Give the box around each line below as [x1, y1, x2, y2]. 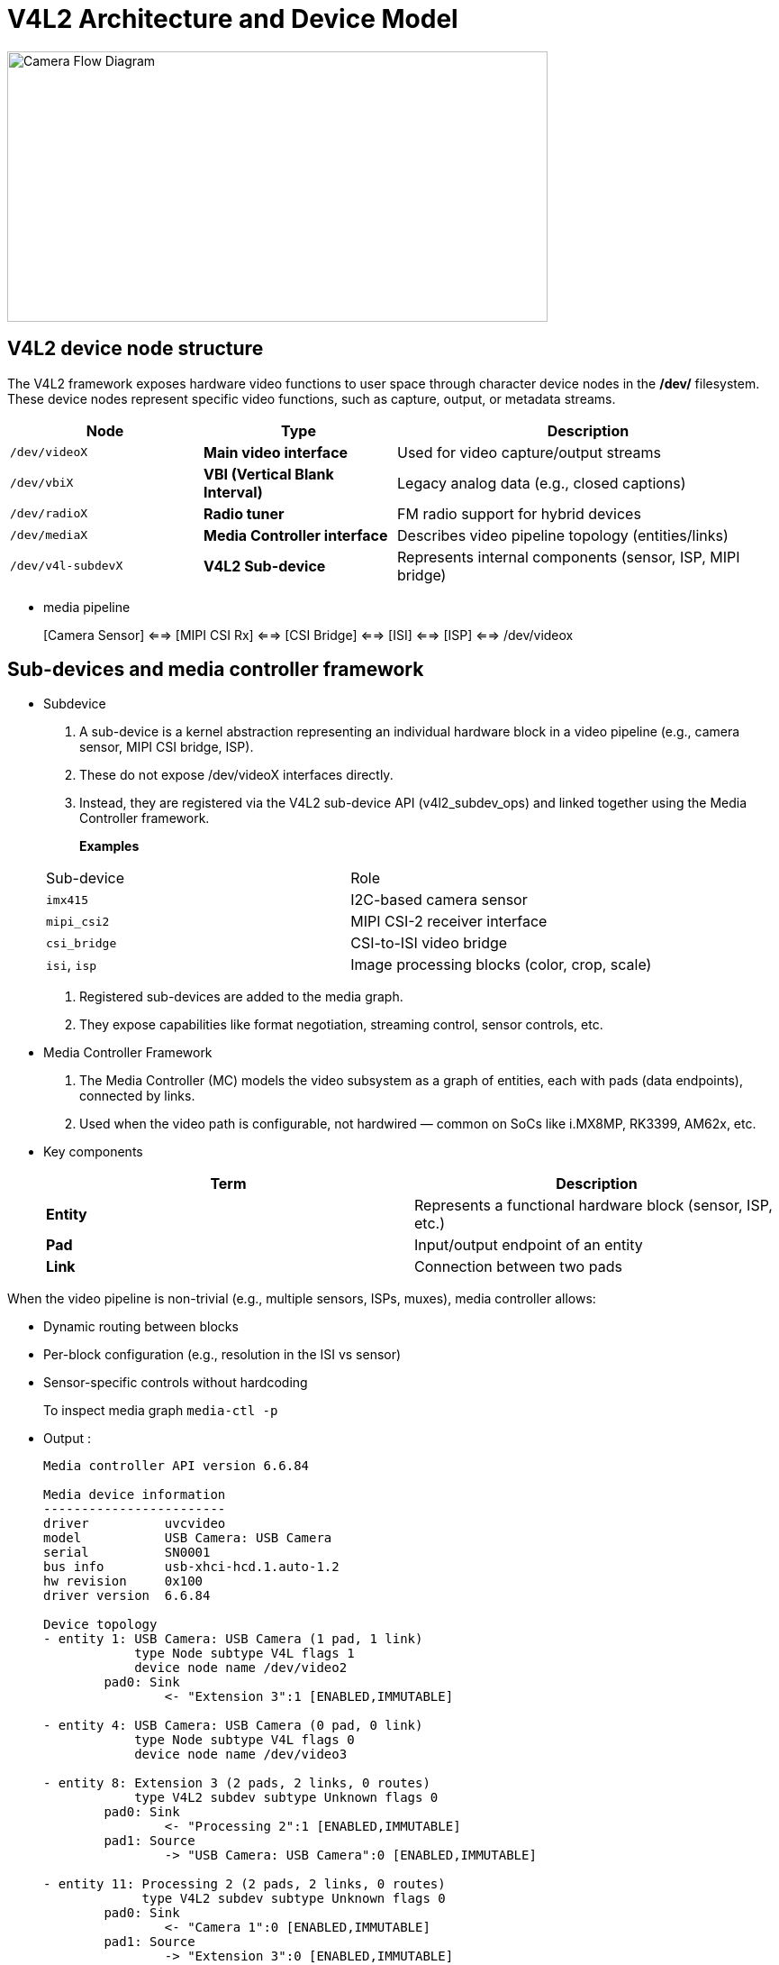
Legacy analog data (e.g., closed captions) [397, 473, 686, 492]
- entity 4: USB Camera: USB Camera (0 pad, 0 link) [43, 1718, 423, 1733]
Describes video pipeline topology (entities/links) [397, 526, 729, 544]
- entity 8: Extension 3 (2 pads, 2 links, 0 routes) [43, 1776, 430, 1791]
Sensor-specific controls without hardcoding [43, 1375, 308, 1391]
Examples [79, 838, 140, 855]
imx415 [46, 892, 88, 907]
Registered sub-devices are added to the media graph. [79, 989, 403, 1005]
